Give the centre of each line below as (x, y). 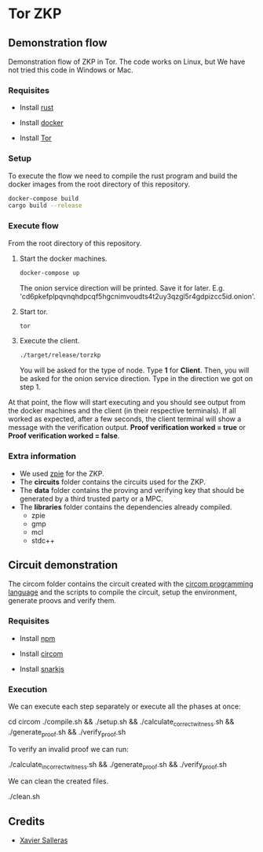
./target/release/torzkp (60, 355)
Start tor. (34, 311)
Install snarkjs (42, 669)
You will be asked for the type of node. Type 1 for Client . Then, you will (134, 370)
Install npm (37, 638)
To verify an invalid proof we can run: (69, 749)
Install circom (41, 654)
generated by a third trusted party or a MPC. (91, 498)
